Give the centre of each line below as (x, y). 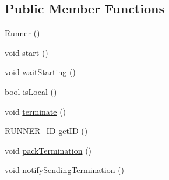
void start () (27, 52)
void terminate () (36, 111)
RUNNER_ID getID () (46, 131)
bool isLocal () (31, 91)
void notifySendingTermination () (65, 170)
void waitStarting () (40, 72)
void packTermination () (48, 150)
